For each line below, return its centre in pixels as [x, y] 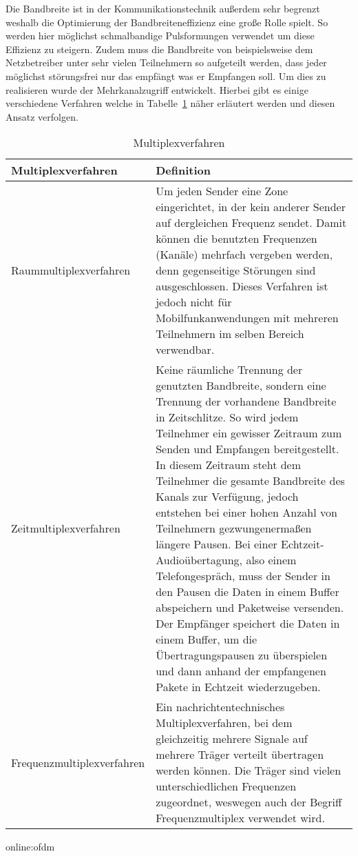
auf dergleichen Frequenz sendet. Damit [251, 223]
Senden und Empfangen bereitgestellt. [248, 449]
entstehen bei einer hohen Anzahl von [246, 512]
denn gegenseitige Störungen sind [236, 270]
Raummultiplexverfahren [71, 270]
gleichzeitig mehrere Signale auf [232, 739]
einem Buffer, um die [207, 639]
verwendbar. [185, 350]
